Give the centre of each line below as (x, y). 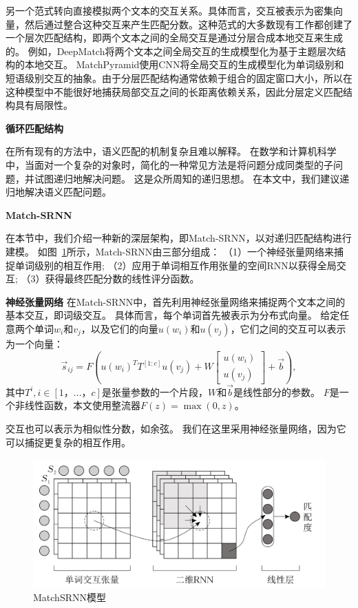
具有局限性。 (44, 105)
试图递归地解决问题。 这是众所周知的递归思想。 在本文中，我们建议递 (192, 178)
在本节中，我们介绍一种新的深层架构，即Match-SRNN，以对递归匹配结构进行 (179, 238)
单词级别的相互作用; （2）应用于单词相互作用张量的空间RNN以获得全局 (176, 265)
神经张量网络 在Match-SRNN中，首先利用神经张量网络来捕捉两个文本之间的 (176, 301)
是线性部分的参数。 (276, 391)
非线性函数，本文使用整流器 (77, 405)
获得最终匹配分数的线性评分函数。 (122, 279)
